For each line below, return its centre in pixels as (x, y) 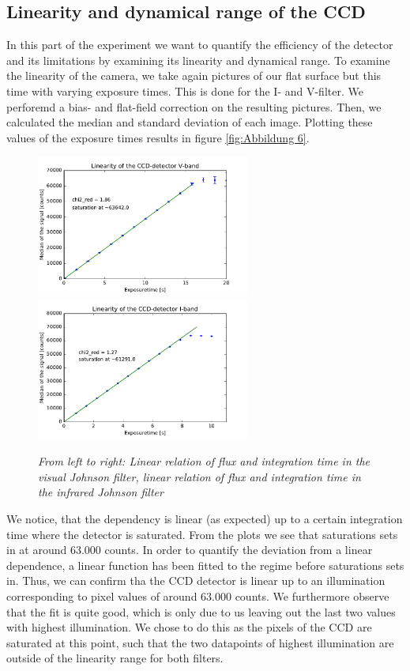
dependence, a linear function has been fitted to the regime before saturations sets (205, 565)
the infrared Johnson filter (101, 492)
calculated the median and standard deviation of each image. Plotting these (190, 122)
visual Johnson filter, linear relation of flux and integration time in (199, 476)
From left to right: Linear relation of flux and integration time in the (204, 461)
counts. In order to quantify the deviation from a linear (239, 550)
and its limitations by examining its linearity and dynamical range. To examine (198, 60)
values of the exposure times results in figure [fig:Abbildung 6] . (158, 137)
